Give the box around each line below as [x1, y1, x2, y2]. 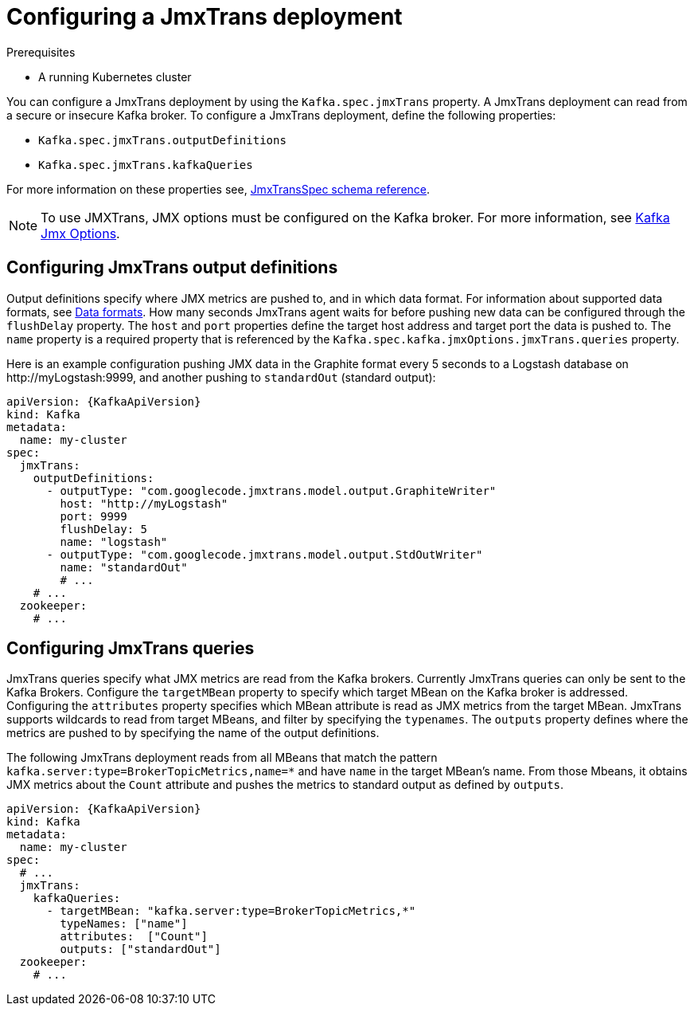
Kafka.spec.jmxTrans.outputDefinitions [38, 133, 287, 147]
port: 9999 [60, 509, 127, 523]
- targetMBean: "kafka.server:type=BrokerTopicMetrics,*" [46, 904, 416, 918]
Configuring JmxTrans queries [6, 638, 255, 659]
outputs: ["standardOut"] [60, 943, 221, 956]
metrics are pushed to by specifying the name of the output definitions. [6, 726, 380, 740]
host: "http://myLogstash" [60, 496, 228, 510]
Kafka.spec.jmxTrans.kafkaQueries [38, 158, 253, 171]
